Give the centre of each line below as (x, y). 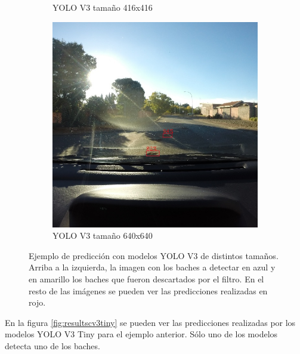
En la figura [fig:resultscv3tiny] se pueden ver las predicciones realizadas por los (150, 322)
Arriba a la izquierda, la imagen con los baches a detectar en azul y (152, 267)
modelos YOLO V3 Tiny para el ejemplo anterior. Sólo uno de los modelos (141, 334)
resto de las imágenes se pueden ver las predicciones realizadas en (148, 290)
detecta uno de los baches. (52, 345)
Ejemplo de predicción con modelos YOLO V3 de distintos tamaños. (154, 255)
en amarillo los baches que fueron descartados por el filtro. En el (146, 278)
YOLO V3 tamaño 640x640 (103, 236)
